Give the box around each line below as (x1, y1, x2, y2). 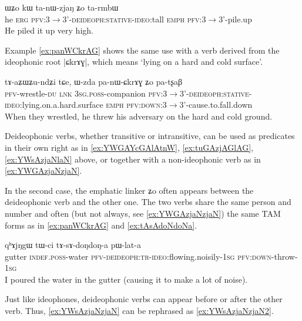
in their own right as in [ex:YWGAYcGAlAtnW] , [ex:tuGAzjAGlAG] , (5, 141, 254, 153)
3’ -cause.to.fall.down (179, 98, 253, 111)
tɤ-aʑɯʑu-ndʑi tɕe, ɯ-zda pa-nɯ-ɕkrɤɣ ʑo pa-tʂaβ (5, 75, 183, 87)
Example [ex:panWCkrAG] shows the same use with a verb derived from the (5, 44, 280, 56)
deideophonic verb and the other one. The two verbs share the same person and (5, 196, 291, 208)
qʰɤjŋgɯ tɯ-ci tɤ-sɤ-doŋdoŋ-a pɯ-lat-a (5, 239, 141, 251)
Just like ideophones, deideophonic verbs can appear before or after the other (5, 293, 283, 305)
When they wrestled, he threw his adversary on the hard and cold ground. (5, 110, 273, 122)
